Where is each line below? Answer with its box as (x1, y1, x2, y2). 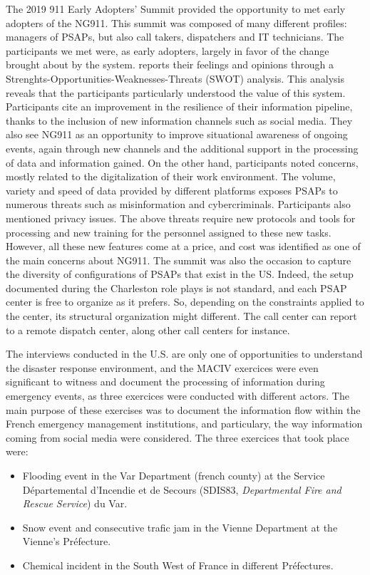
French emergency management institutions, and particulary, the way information (6, 416, 363, 431)
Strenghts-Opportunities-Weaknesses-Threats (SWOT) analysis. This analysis (6, 71, 345, 86)
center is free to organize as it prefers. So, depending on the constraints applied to (6, 294, 364, 309)
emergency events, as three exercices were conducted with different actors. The (6, 388, 349, 403)
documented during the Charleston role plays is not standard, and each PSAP (6, 280, 347, 295)
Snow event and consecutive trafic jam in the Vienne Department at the (22, 519, 338, 534)
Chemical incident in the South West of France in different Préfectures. (22, 557, 334, 572)
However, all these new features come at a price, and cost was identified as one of (6, 239, 361, 254)
